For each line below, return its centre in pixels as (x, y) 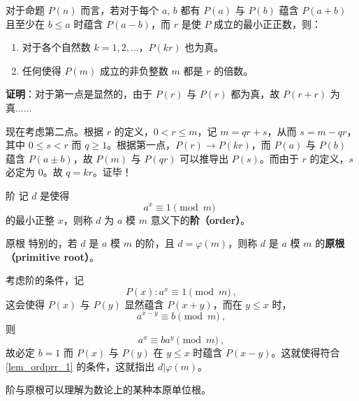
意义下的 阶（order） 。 (200, 219)
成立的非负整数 (134, 70)
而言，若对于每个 (120, 10)
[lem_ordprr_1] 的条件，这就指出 (80, 366)
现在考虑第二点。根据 (54, 131)
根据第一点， (146, 145)
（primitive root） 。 (52, 256)
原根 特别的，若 (42, 243)
